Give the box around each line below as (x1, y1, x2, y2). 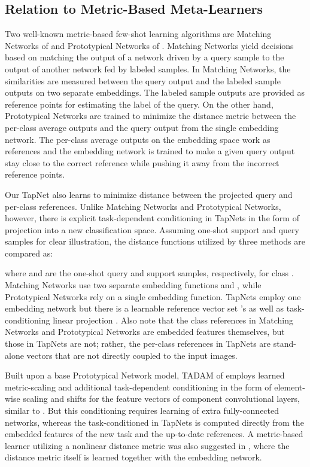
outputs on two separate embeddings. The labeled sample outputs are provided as (5, 86, 305, 99)
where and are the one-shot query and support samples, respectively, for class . (5, 267, 294, 279)
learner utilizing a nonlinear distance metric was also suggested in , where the (5, 439, 290, 451)
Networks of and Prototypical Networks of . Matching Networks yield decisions (5, 39, 294, 51)
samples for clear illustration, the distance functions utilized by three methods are (5, 235, 305, 248)
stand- (273, 337, 296, 350)
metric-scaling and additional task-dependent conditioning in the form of (5, 380, 272, 393)
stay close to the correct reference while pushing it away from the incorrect (5, 156, 279, 169)
